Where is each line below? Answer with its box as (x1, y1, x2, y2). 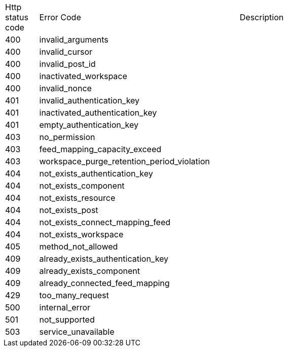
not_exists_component (39, 181, 125, 191)
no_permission (39, 132, 95, 142)
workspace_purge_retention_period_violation (39, 156, 210, 166)
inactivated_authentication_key (39, 108, 157, 118)
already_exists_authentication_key (39, 254, 169, 264)
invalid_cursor (39, 47, 93, 57)
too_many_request (39, 290, 109, 300)
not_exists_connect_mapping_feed (39, 217, 171, 227)
